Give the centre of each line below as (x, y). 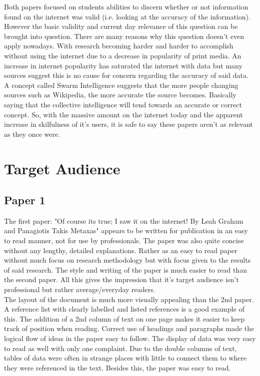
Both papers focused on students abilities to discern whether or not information (126, 6)
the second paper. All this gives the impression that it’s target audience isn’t (121, 279)
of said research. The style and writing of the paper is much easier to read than (125, 269)
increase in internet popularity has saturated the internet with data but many (123, 65)
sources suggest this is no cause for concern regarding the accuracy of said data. (126, 75)
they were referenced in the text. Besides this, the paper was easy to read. (117, 367)
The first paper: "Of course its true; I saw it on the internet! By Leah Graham (124, 220)
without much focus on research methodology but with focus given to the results (127, 260)
